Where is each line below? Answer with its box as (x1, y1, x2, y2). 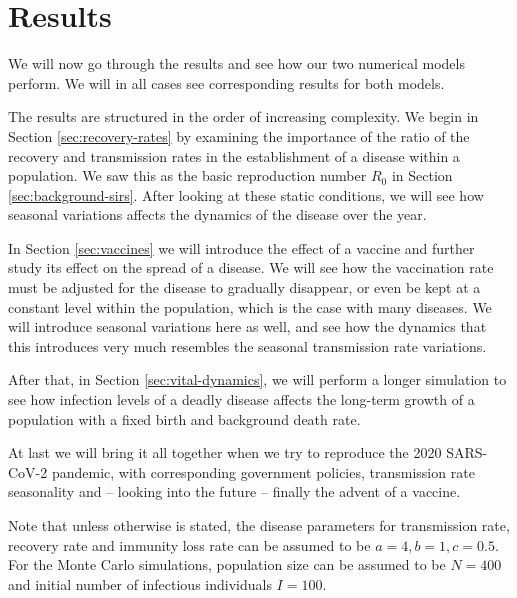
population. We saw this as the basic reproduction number (8, 165, 367, 186)
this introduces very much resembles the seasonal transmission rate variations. (8, 335, 487, 356)
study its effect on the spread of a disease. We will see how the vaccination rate (8, 257, 494, 278)
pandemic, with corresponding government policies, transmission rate (51, 461, 475, 482)
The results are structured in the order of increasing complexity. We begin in (8, 106, 479, 127)
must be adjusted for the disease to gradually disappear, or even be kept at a (8, 277, 481, 298)
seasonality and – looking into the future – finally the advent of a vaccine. (8, 481, 461, 502)
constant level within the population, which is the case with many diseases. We (8, 296, 492, 317)
